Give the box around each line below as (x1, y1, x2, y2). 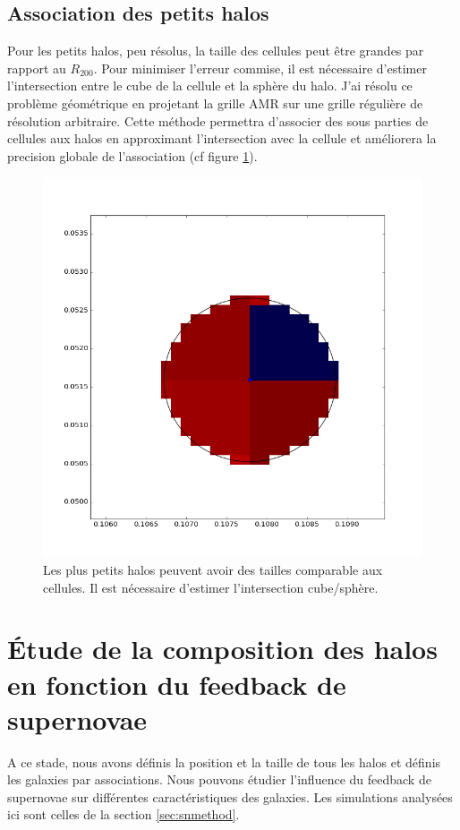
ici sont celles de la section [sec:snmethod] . (7, 805, 240, 824)
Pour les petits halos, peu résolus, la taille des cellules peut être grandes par (7, 41, 424, 60)
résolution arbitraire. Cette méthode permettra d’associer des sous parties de (7, 111, 429, 130)
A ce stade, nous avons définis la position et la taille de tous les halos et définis (7, 752, 441, 771)
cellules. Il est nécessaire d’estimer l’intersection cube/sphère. (43, 578, 379, 596)
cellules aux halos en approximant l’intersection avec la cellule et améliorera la (7, 129, 437, 148)
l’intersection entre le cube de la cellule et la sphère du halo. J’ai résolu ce (7, 76, 413, 95)
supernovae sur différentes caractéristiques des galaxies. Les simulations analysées (7, 787, 453, 806)
